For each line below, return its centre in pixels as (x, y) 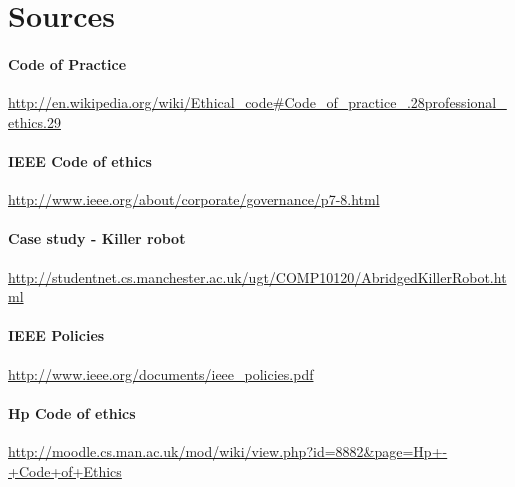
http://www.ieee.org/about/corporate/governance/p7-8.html (194, 199)
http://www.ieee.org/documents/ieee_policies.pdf (161, 373)
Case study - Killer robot (97, 238)
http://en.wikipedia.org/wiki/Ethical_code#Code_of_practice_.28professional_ (257, 102)
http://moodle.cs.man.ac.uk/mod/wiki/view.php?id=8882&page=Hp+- (228, 450)
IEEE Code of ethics (80, 160)
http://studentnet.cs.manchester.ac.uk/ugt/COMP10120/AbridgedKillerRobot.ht (257, 276)
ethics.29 (34, 121)
